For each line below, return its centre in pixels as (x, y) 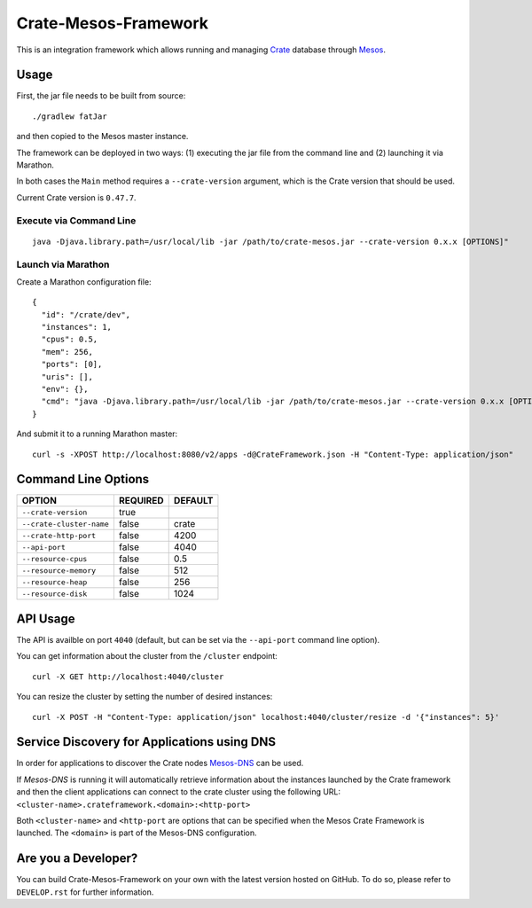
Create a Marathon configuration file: (84, 282)
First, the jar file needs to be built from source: (101, 96)
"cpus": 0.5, (70, 340)
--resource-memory (59, 571)
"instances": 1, (77, 327)
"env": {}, (65, 389)
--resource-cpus (55, 559)
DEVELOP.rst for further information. (85, 892)
